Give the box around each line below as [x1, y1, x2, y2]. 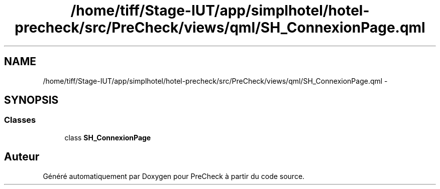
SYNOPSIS [4, 94, 59, 107]
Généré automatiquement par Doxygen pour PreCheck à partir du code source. [43, 171, 305, 180]
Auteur [4, 150, 40, 163]
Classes [4, 115, 36, 125]
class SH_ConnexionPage [64, 133, 151, 142]
